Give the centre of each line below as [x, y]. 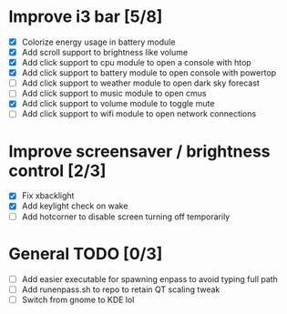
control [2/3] [57, 171]
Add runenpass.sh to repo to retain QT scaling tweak [121, 289]
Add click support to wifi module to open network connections [139, 114]
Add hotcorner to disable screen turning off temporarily [126, 217]
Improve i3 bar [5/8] [86, 17]
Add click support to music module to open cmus [114, 94]
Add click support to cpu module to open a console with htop [136, 63]
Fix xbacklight [48, 196]
